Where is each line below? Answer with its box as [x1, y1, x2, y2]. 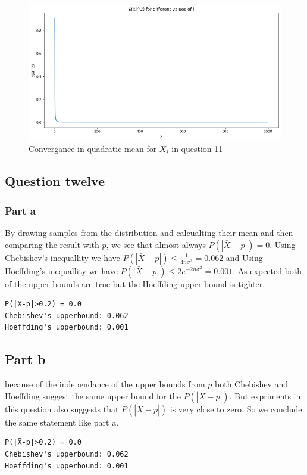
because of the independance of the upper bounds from [5, 378, 205, 390]
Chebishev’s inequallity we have [5, 251, 120, 263]
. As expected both [233, 264, 302, 277]
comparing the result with [5, 238, 99, 250]
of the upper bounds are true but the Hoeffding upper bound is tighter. [5, 277, 265, 290]
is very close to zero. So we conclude [170, 402, 302, 415]
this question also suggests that [5, 402, 119, 415]
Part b [5, 350, 46, 368]
